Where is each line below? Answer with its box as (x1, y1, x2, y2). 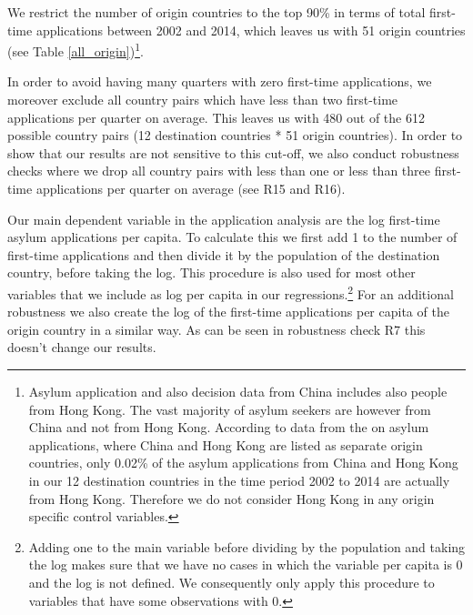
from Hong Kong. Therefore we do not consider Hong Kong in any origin (28, 489, 435, 508)
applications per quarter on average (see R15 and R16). (35, 179, 346, 197)
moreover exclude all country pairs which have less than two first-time (7, 90, 398, 109)
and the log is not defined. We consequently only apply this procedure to (28, 572, 435, 591)
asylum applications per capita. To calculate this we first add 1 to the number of (7, 227, 458, 247)
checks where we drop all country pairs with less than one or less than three (7, 161, 430, 180)
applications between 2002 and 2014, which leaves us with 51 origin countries (35, 20, 466, 39)
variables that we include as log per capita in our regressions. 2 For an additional (7, 281, 454, 303)
